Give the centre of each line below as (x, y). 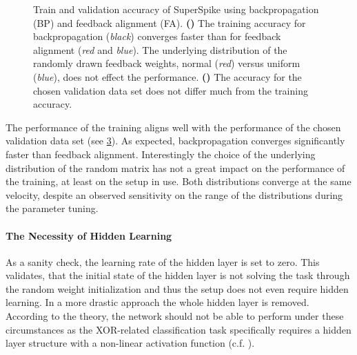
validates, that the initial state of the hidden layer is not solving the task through (178, 275)
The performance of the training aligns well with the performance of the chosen (173, 127)
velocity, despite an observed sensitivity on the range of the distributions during (174, 194)
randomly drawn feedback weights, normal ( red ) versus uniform (167, 63)
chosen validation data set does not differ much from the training (171, 90)
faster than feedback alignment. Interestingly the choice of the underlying (161, 154)
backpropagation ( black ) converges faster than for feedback (157, 36)
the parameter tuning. (52, 208)
